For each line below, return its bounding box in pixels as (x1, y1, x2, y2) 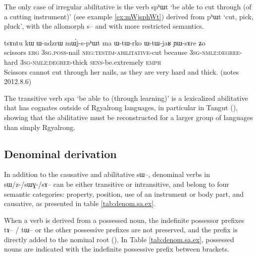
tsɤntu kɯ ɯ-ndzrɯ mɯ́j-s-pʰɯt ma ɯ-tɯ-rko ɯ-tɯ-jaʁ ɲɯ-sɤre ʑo (4, 37, 206, 47)
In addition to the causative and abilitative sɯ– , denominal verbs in (4, 169, 210, 179)
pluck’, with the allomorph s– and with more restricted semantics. (4, 21, 204, 31)
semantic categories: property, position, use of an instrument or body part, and (4, 188, 244, 199)
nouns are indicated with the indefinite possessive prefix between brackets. (4, 244, 229, 254)
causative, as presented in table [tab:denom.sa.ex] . (4, 198, 156, 209)
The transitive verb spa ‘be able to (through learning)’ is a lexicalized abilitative (4, 92, 248, 103)
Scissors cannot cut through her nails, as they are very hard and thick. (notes (4, 66, 239, 77)
